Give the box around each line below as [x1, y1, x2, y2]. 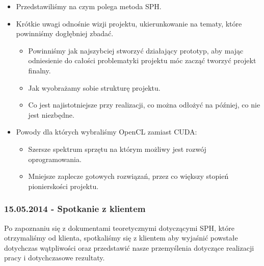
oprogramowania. [28, 153, 82, 164]
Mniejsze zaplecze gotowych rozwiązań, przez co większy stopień [28, 171, 229, 181]
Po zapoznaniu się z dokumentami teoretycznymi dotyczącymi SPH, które [4, 222, 235, 233]
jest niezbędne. [28, 109, 74, 120]
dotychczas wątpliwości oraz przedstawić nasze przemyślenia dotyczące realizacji [4, 242, 254, 253]
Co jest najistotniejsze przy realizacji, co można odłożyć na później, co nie [28, 99, 260, 110]
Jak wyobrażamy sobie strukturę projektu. [28, 82, 161, 93]
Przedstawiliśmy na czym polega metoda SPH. [16, 1, 162, 11]
